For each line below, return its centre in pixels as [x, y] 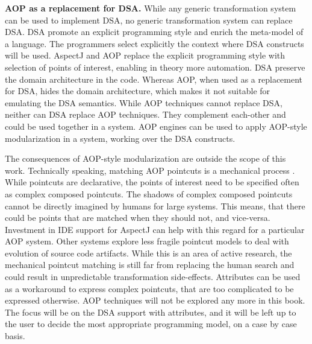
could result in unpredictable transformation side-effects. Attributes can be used [153, 277]
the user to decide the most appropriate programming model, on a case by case [151, 324]
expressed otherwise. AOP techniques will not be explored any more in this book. [155, 300]
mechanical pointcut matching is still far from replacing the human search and [150, 265]
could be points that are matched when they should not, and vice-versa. [138, 218]
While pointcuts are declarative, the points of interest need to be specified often [152, 182]
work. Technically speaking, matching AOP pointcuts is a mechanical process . [150, 170]
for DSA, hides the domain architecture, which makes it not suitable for [138, 91]
